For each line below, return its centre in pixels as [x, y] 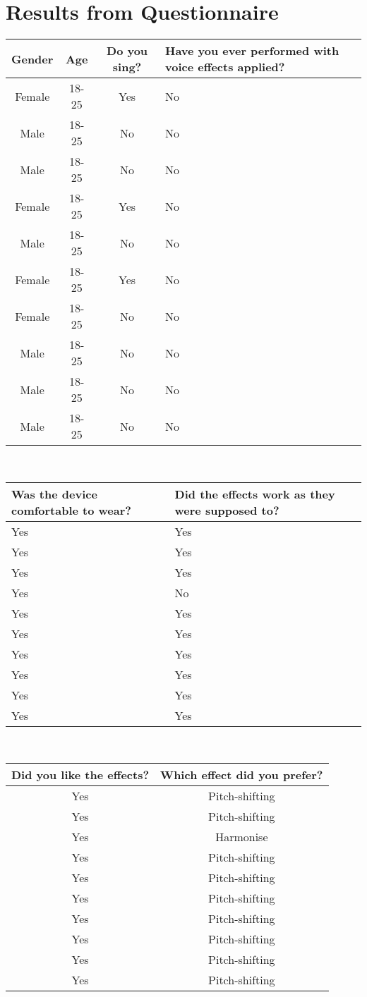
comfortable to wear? [72, 510]
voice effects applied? [225, 67]
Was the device [54, 494]
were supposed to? [227, 510]
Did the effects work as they [255, 494]
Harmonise [242, 837]
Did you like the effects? [80, 775]
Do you [127, 51]
